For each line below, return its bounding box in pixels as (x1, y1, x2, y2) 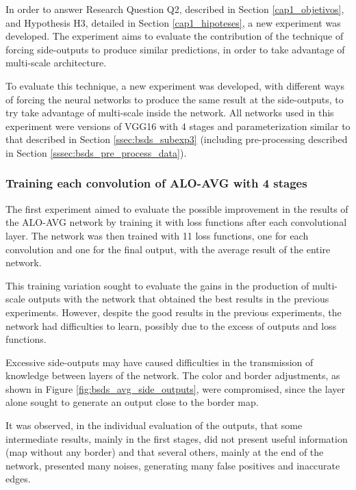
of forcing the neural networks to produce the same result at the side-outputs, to (5, 92, 344, 106)
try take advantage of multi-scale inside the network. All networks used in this (5, 105, 334, 120)
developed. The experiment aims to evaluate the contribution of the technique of (5, 29, 344, 43)
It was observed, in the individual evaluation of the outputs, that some (5, 418, 303, 433)
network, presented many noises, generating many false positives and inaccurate (5, 458, 340, 472)
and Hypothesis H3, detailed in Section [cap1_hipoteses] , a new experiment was (5, 15, 341, 29)
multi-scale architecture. (5, 55, 107, 70)
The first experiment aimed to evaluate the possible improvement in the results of (5, 201, 348, 216)
